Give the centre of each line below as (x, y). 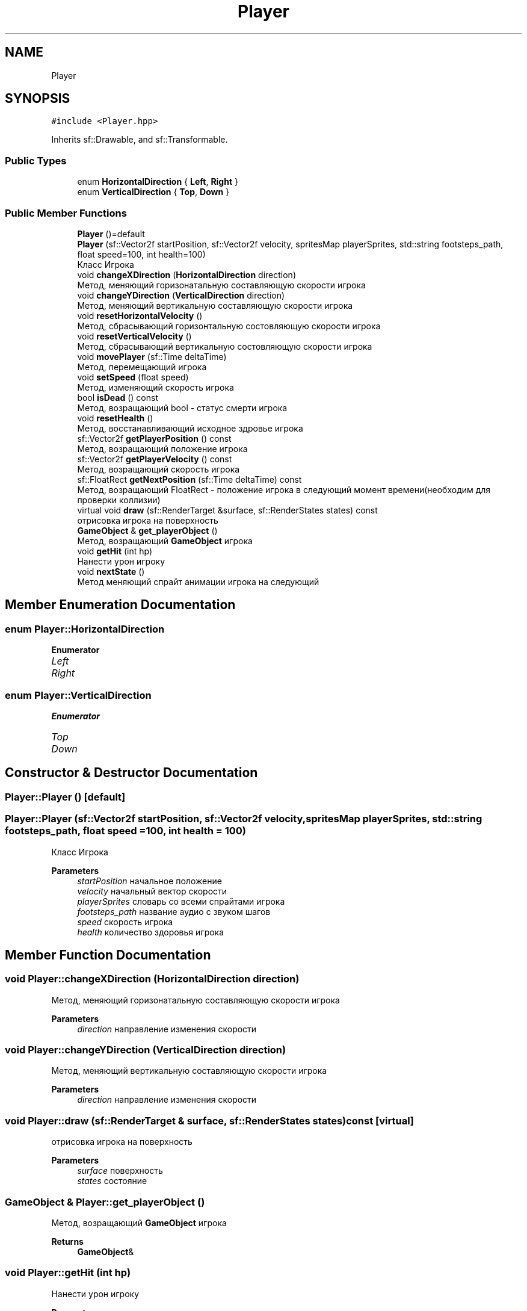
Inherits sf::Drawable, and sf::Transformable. (140, 140)
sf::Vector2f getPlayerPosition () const (154, 438)
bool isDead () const (118, 397)
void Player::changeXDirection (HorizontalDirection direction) (152, 979)
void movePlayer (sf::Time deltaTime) (152, 356)
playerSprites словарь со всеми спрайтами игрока (181, 901)
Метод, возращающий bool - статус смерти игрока (182, 408)
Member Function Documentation (108, 955)
